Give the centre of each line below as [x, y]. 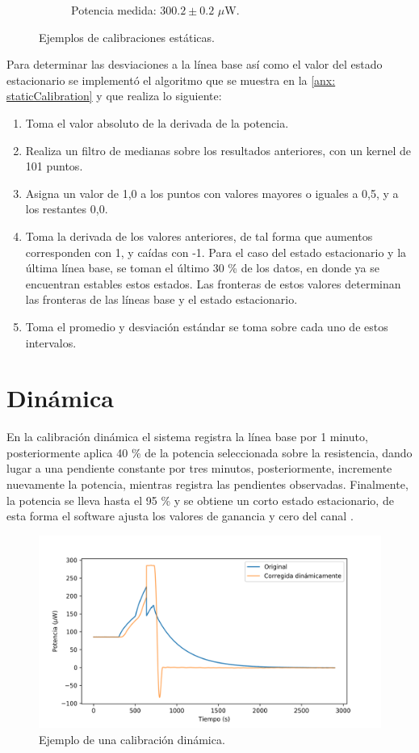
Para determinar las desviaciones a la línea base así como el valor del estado [195, 64]
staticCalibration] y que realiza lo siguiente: [114, 96]
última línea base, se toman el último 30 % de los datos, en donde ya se [203, 268]
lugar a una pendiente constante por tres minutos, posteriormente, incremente [199, 468]
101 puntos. [54, 166]
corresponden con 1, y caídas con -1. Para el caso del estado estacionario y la [216, 252]
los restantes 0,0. [67, 209]
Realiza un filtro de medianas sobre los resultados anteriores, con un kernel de [218, 150]
